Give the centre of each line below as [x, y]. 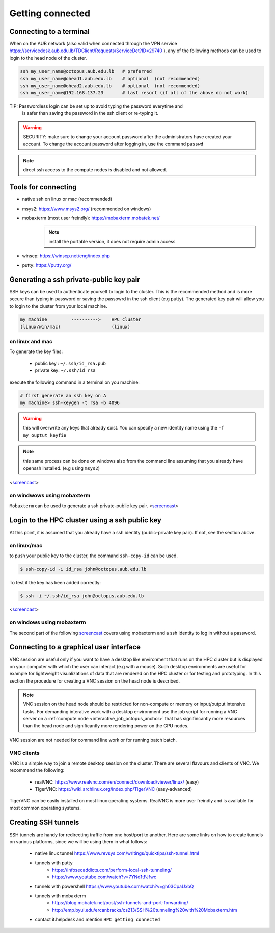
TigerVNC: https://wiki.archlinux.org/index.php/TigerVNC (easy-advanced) [114, 789]
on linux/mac [26, 546]
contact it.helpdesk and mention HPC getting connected [98, 919]
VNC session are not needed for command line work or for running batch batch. [93, 740]
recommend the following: [37, 770]
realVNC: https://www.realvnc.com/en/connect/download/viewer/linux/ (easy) [117, 782]
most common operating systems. [45, 808]
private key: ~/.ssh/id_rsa [65, 370]
